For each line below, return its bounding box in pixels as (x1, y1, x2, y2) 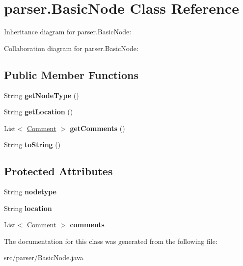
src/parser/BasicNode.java (4, 252, 83, 263)
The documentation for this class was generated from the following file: (4, 236, 217, 246)
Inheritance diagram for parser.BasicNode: (4, 27, 132, 37)
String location (4, 203, 52, 213)
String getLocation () (4, 106, 73, 117)
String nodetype (4, 186, 56, 197)
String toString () (4, 139, 61, 150)
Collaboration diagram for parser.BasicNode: (4, 43, 138, 53)
